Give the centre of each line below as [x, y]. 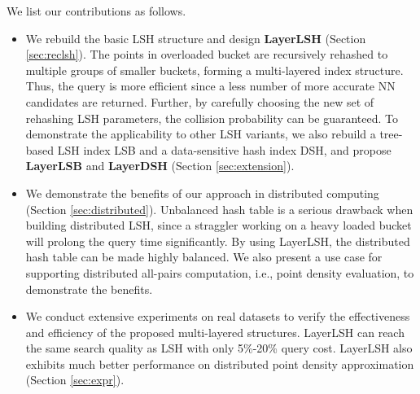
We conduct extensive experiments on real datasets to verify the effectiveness [218, 316]
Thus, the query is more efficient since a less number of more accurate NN [210, 86]
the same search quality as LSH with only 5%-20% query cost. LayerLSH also [219, 348]
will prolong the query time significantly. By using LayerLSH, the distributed [218, 241]
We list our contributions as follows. [96, 11]
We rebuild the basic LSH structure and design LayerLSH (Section [196, 38]
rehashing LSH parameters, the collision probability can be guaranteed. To [212, 118]
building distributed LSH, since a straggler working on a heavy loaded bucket [219, 225]
